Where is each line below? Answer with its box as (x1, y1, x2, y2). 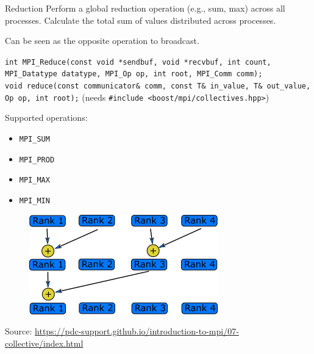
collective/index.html (5, 336, 84, 349)
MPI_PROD (19, 155, 55, 164)
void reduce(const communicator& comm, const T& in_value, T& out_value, (5, 82, 311, 91)
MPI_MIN (19, 196, 50, 205)
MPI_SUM (19, 135, 50, 143)
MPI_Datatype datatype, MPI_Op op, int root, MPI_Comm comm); (5, 70, 263, 79)
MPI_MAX (19, 176, 50, 185)
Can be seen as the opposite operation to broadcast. (5, 34, 199, 47)
